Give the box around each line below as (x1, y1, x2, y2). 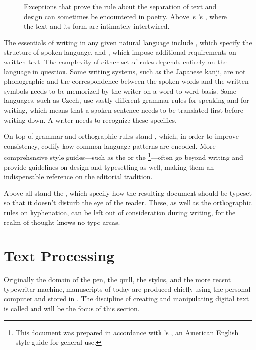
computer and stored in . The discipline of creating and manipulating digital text (4, 293, 249, 304)
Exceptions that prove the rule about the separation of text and (24, 1, 217, 11)
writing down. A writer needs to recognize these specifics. (4, 114, 177, 125)
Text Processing (4, 246, 115, 266)
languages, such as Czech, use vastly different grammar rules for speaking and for (4, 95, 249, 105)
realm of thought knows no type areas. (4, 217, 120, 227)
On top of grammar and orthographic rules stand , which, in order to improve (4, 131, 239, 141)
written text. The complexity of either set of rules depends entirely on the (4, 56, 227, 66)
